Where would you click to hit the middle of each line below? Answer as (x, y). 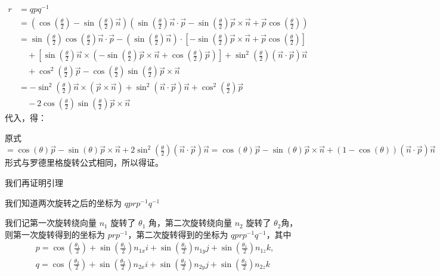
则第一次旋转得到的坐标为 (55, 234)
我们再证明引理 (34, 183)
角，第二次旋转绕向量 (190, 223)
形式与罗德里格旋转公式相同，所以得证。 (84, 162)
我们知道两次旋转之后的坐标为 (63, 202)
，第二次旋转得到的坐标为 (178, 234)
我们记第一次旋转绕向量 (51, 223)
